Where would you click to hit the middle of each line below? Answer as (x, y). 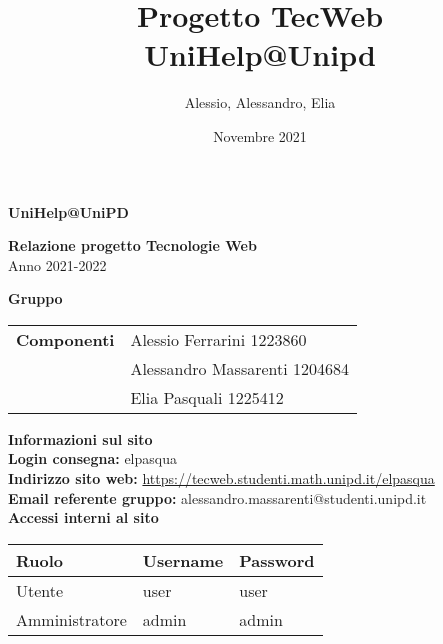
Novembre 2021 (260, 135)
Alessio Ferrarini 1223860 (218, 339)
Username (183, 560)
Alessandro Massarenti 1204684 (240, 368)
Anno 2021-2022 (57, 264)
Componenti (65, 339)
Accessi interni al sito (83, 517)
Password (277, 560)
